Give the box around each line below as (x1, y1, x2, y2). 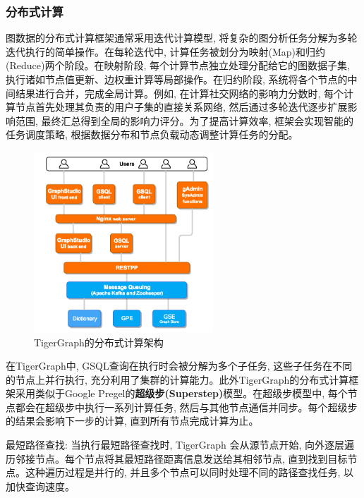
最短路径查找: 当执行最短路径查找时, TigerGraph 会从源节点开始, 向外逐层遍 (6, 437, 355, 452)
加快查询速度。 (6, 478, 75, 493)
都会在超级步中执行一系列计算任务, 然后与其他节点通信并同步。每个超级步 (15, 399, 358, 414)
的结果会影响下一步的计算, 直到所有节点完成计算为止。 (6, 413, 259, 428)
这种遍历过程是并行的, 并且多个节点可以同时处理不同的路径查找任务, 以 (25, 465, 354, 480)
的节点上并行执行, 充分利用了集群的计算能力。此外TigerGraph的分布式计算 (6, 372, 349, 387)
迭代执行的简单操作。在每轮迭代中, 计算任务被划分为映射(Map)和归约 (6, 44, 326, 59)
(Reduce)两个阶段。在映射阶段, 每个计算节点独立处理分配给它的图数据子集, (6, 58, 350, 73)
